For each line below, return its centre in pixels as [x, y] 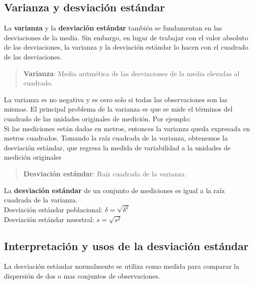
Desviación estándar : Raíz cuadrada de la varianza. [105, 173]
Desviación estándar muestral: [49, 219]
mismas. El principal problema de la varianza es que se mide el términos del [118, 109]
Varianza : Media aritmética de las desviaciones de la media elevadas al [131, 73]
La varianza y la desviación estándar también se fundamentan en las [113, 28]
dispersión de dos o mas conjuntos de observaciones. [82, 275]
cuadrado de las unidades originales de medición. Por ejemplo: [98, 118]
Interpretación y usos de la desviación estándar [126, 245]
